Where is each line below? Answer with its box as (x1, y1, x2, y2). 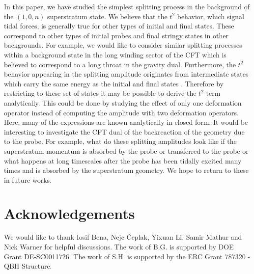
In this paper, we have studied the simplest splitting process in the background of (4, 1, 250, 11)
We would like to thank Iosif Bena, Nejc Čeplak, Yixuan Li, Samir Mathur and (4, 232, 242, 242)
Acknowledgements (4, 203, 135, 223)
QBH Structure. (4, 261, 52, 271)
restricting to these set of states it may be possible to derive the (4, 88, 197, 98)
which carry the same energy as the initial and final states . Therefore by (4, 78, 224, 88)
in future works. (4, 174, 52, 185)
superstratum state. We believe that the (47, 11, 168, 21)
